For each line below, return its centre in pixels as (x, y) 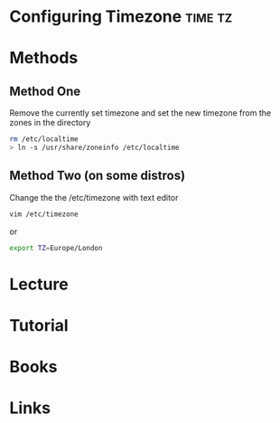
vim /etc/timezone (44, 214)
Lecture (39, 284)
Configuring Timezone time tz (121, 17)
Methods (44, 58)
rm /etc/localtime (44, 139)
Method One (45, 91)
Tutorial (39, 325)
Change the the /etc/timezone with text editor (94, 197)
